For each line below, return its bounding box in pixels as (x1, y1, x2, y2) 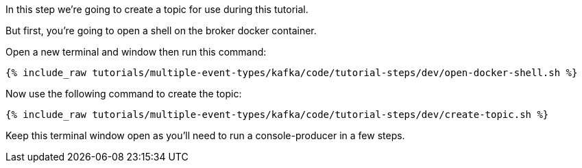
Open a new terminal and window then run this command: (5, 46, 267, 58)
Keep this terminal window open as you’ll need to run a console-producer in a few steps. (5, 130, 405, 141)
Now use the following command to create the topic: (5, 88, 242, 99)
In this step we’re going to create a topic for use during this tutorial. (5, 3, 308, 15)
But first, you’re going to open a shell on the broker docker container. (5, 25, 317, 36)
